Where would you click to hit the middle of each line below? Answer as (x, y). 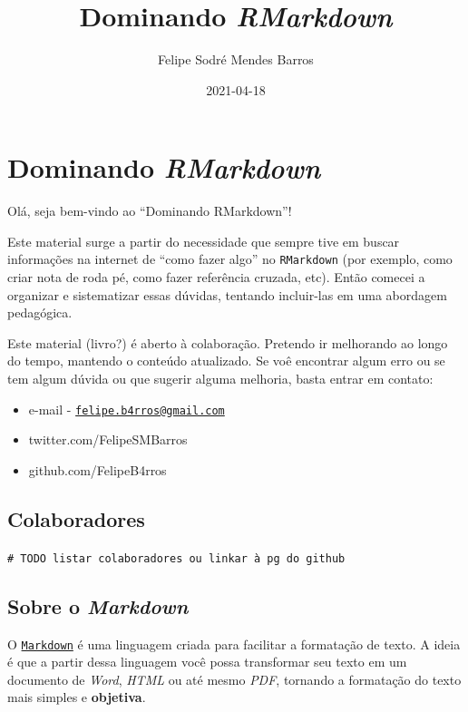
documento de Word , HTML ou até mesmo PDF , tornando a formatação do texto (234, 679)
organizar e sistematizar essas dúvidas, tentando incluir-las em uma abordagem (227, 294)
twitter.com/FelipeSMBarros (108, 439)
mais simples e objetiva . (77, 697)
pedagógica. (40, 312)
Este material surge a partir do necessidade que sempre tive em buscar (204, 241)
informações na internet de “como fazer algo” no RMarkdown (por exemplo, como (230, 259)
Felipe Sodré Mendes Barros (236, 59)
